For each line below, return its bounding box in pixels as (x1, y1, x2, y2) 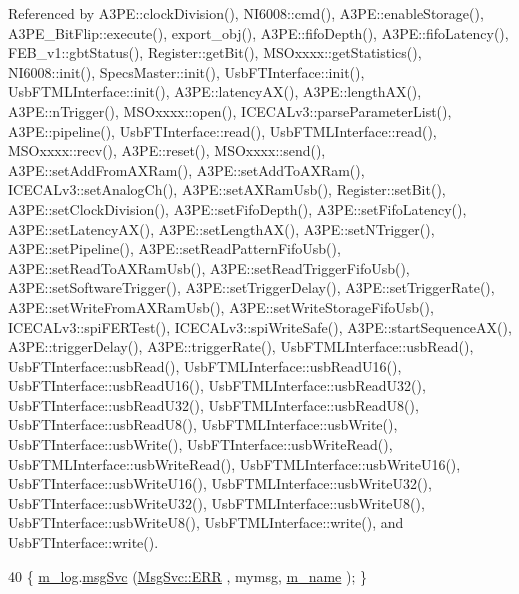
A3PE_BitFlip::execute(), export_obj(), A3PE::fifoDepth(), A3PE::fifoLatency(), (8, 22, 509, 43)
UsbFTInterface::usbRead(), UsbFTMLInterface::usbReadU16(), (8, 355, 402, 376)
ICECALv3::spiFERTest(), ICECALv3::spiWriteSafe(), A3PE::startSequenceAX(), (8, 316, 512, 337)
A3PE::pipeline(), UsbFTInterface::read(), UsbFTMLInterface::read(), (8, 120, 437, 141)
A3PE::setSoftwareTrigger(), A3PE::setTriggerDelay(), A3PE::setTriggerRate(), (8, 277, 495, 298)
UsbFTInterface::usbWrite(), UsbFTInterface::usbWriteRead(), (8, 434, 393, 455)
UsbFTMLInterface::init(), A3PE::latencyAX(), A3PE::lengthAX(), (8, 81, 422, 102)
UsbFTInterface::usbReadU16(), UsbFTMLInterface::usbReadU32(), (8, 375, 426, 396)
